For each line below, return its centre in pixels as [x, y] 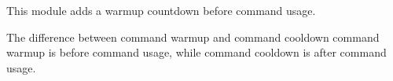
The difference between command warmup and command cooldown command [193, 37]
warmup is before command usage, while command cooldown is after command [196, 52]
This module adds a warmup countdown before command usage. [161, 10]
